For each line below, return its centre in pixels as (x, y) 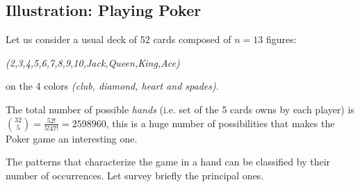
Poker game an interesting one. (72, 138)
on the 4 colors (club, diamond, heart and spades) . (112, 86)
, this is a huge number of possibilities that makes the (220, 123)
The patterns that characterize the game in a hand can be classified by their (168, 162)
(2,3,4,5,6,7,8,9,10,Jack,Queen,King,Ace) (93, 62)
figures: (281, 39)
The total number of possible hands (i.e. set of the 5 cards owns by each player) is (180, 109)
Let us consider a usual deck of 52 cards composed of (118, 39)
